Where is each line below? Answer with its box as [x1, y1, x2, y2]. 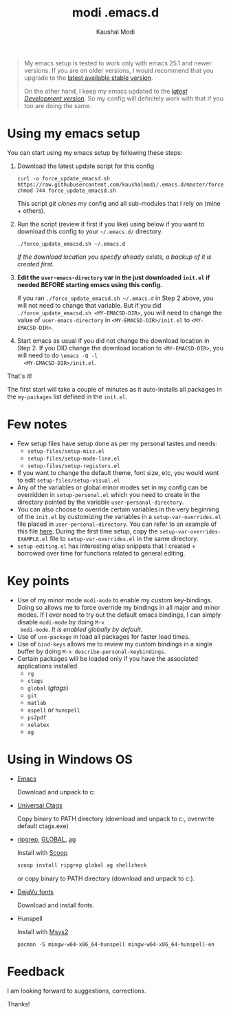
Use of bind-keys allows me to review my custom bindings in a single [16, 640, 213, 648]
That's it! [7, 372, 32, 380]
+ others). [16, 207, 46, 215]
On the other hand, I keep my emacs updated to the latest [23, 87, 188, 95]
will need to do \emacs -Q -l [16, 351, 98, 359]
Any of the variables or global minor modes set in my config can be [16, 483, 208, 492]
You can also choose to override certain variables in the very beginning [16, 505, 219, 514]
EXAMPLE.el [16, 536, 49, 542]
